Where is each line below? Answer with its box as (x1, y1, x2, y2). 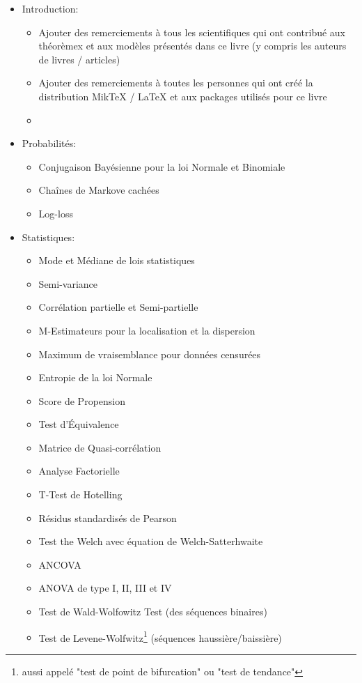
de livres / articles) (38, 52, 120, 66)
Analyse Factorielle (38, 463, 120, 478)
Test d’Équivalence (38, 417, 119, 431)
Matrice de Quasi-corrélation (38, 440, 162, 454)
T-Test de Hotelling (38, 487, 123, 502)
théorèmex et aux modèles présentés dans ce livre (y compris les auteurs (38, 38, 347, 53)
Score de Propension (38, 393, 126, 408)
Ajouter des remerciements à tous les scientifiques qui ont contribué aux (38, 24, 346, 39)
